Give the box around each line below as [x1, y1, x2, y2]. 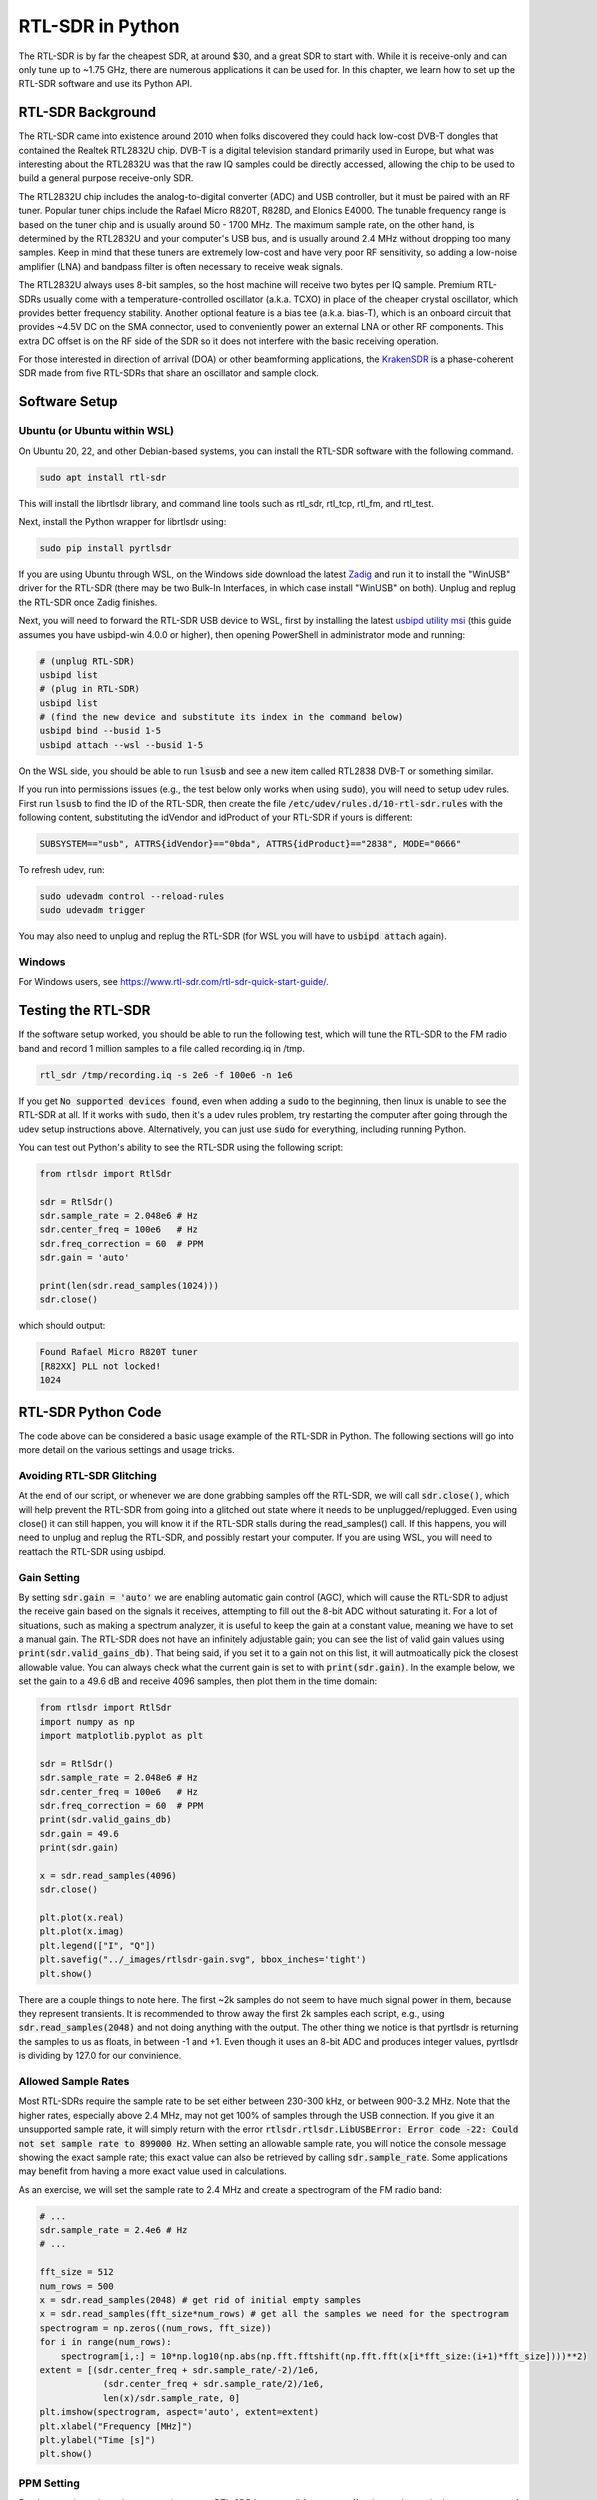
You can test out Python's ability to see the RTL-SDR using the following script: [18, 1141, 344, 1153]
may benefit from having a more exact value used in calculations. [18, 2165, 287, 2177]
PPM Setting [18, 2476, 80, 2490]
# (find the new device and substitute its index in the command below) [39, 711, 404, 723]
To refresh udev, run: [18, 863, 105, 875]
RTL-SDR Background [18, 104, 157, 121]
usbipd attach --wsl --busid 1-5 [39, 739, 204, 750]
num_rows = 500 [39, 2280, 114, 2292]
